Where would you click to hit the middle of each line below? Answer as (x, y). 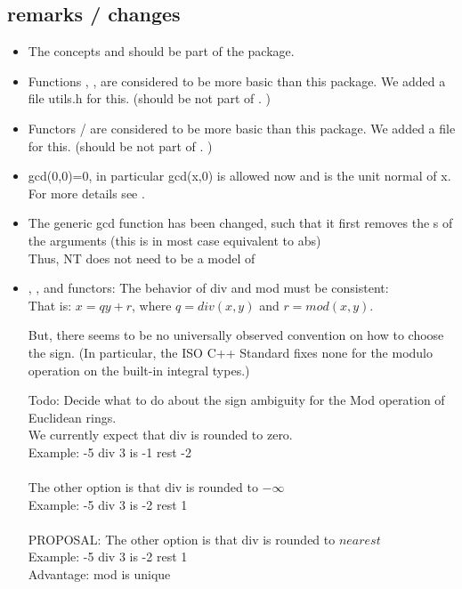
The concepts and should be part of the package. (161, 51)
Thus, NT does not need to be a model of (142, 258)
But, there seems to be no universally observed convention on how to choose (236, 335)
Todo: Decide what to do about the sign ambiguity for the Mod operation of (236, 400)
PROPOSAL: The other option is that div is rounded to (182, 539)
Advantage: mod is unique (99, 574)
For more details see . (86, 193)
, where (152, 305)
